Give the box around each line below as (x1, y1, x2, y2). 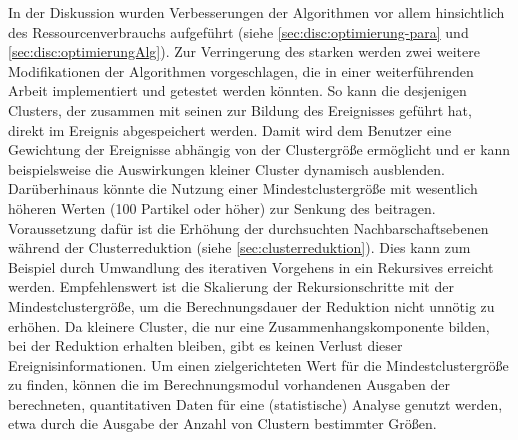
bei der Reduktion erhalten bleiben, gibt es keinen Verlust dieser (8, 335, 403, 356)
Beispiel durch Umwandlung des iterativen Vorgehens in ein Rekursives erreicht (8, 256, 494, 277)
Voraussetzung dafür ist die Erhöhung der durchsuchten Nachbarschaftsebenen (8, 217, 489, 238)
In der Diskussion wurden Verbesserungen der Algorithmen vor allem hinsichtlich (8, 2, 505, 22)
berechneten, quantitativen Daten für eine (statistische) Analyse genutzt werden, (8, 393, 503, 414)
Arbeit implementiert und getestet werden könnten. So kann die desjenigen (8, 80, 467, 101)
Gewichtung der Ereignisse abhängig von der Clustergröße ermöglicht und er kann (8, 139, 511, 160)
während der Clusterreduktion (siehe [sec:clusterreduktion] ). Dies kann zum (8, 237, 471, 258)
